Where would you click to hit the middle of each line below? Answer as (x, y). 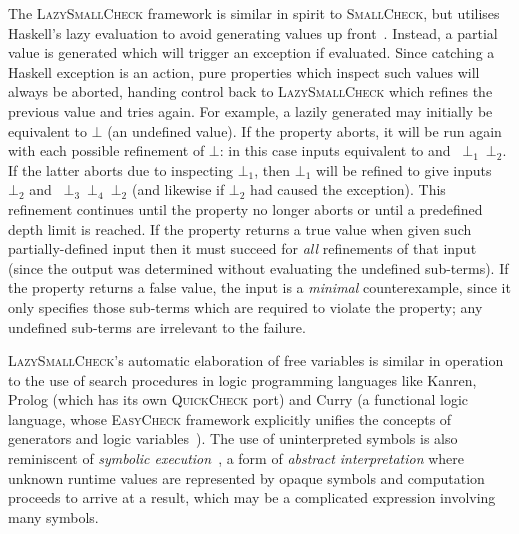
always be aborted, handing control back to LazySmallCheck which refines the (250, 91)
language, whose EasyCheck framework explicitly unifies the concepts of (230, 418)
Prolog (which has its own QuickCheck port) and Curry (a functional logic (238, 399)
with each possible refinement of (106, 150)
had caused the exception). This (348, 189)
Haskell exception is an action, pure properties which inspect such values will (244, 71)
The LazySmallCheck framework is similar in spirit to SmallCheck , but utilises (254, 13)
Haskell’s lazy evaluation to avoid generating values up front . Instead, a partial (253, 32)
